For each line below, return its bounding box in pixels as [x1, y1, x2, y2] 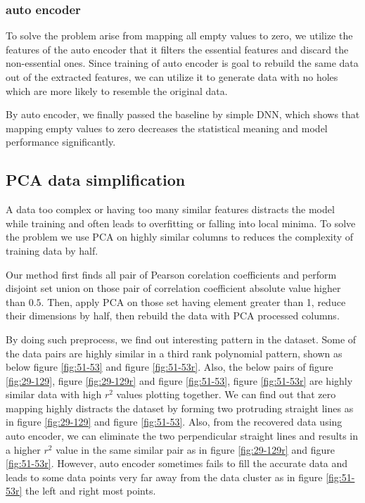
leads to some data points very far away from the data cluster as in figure [6, 469, 323, 484]
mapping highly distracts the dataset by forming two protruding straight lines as [6, 400, 354, 415]
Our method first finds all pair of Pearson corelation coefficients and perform [6, 267, 337, 281]
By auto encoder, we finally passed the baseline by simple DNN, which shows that [6, 107, 360, 122]
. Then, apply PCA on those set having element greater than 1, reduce [41, 294, 346, 309]
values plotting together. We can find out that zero [116, 387, 336, 402]
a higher [6, 442, 41, 457]
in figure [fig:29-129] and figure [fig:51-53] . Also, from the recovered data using [6, 414, 342, 429]
